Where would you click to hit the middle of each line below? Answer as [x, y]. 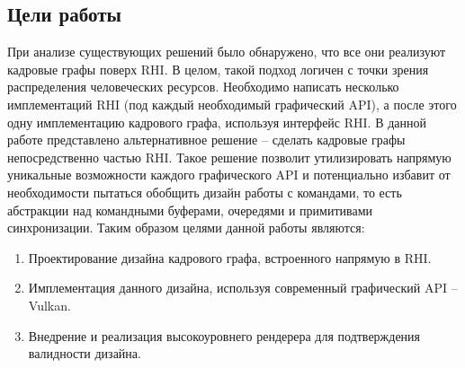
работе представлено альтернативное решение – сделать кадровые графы [206, 140]
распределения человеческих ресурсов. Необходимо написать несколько [203, 87]
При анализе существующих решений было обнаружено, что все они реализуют [227, 52]
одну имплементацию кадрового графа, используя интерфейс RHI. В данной [217, 122]
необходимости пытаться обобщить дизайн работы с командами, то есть [205, 192]
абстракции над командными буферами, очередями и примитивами [190, 210]
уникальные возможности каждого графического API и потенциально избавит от [229, 175]
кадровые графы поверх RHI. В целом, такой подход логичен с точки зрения [218, 69]
